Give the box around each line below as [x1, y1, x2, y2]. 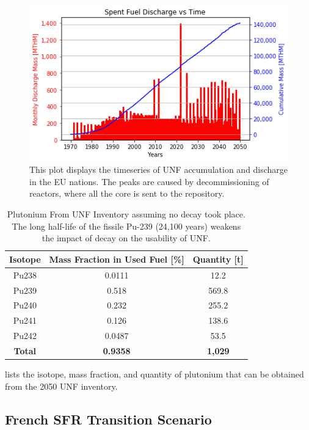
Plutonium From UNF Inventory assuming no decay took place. [7, 208, 245, 220]
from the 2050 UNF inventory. [5, 379, 118, 392]
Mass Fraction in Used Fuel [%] [49, 252, 184, 265]
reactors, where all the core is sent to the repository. [29, 187, 225, 200]
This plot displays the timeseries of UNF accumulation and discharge [29, 163, 288, 176]
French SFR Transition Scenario [5, 409, 212, 428]
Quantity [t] [192, 252, 244, 265]
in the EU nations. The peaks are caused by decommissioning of [29, 175, 269, 188]
